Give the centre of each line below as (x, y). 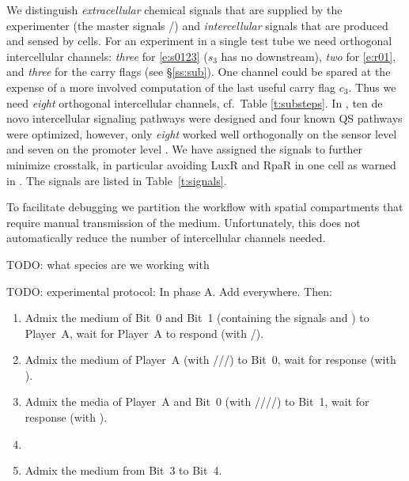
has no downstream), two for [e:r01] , (309, 56)
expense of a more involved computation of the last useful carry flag (171, 87)
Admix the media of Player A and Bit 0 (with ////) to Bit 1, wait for (197, 401)
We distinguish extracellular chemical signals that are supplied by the (174, 9)
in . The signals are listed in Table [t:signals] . (117, 180)
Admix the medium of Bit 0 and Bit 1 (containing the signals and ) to (197, 318)
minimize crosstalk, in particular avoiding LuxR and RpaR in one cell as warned (201, 164)
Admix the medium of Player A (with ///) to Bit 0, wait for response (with (210, 360)
